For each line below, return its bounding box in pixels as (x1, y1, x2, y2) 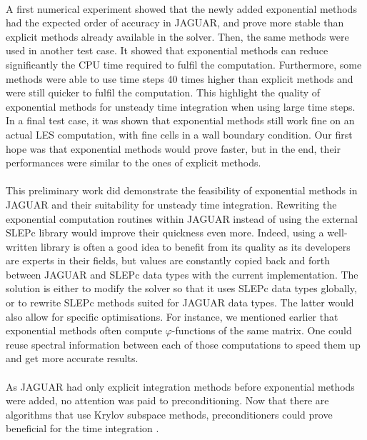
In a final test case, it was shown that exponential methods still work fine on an (6, 113, 355, 128)
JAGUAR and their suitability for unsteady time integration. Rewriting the (6, 196, 337, 211)
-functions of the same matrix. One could (171, 323, 352, 338)
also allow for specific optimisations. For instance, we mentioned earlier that (6, 309, 338, 324)
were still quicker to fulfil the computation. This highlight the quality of (6, 85, 321, 100)
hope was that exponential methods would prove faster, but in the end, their (6, 141, 341, 156)
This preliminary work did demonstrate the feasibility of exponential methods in (6, 183, 358, 198)
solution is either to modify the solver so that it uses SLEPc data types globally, (6, 281, 357, 296)
